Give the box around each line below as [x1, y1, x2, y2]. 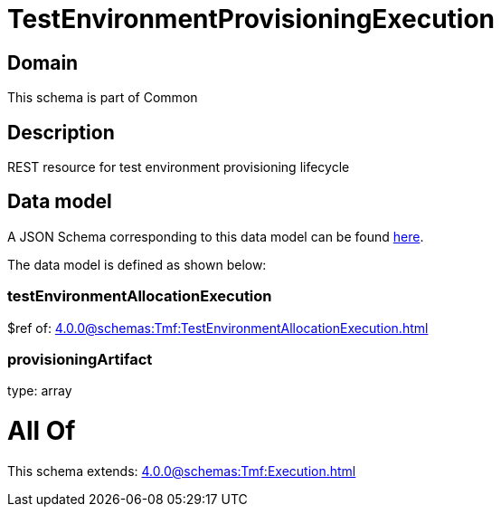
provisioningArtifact [7, 349, 153, 368]
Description [7, 120, 115, 144]
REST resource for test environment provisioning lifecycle [7, 159, 350, 176]
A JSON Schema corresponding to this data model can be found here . [7, 228, 424, 244]
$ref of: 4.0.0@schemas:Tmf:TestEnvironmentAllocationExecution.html [7, 319, 429, 336]
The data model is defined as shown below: [7, 256, 267, 272]
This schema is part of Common [7, 90, 198, 106]
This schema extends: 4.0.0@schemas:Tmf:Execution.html [7, 462, 356, 479]
